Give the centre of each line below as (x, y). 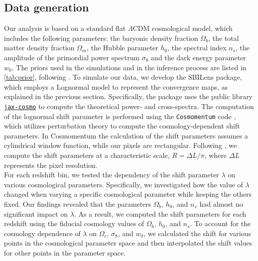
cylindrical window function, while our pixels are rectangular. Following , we (121, 145)
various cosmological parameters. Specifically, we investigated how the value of (124, 184)
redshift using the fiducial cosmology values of (74, 223)
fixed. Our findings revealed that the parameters (78, 204)
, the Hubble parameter (123, 48)
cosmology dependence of (42, 233)
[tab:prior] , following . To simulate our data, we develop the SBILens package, (123, 77)
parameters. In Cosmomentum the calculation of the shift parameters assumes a (126, 135)
